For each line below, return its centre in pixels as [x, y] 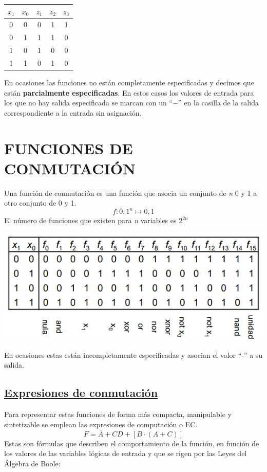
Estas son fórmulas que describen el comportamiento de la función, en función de [132, 443]
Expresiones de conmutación [81, 393]
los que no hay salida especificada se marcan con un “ [89, 103]
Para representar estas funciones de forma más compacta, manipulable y [118, 414]
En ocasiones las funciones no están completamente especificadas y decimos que [129, 82]
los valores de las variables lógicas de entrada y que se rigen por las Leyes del [126, 453]
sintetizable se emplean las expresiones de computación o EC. [101, 424]
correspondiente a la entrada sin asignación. [73, 112]
